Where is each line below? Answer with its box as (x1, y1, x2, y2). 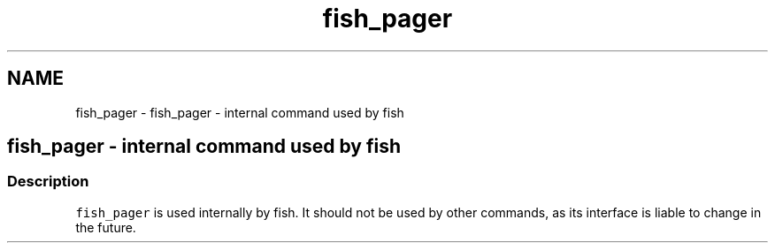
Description (7, 172, 89, 191)
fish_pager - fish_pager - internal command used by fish (75, 104, 404, 120)
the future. (75, 219, 136, 235)
